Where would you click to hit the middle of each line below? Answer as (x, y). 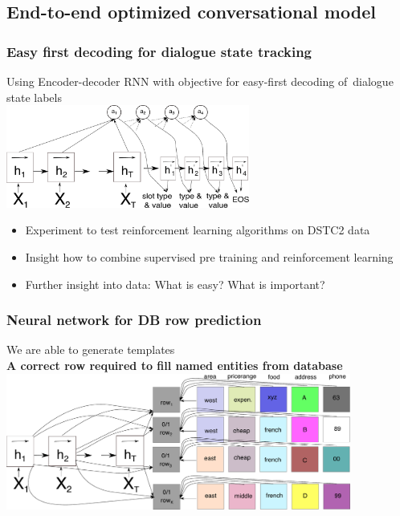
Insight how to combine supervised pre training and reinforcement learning (209, 256)
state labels (34, 97)
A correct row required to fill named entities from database (175, 365)
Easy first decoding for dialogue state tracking (159, 51)
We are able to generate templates (91, 349)
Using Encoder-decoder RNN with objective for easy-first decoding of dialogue (200, 81)
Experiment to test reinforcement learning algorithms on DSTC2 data (198, 230)
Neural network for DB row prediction (134, 320)
